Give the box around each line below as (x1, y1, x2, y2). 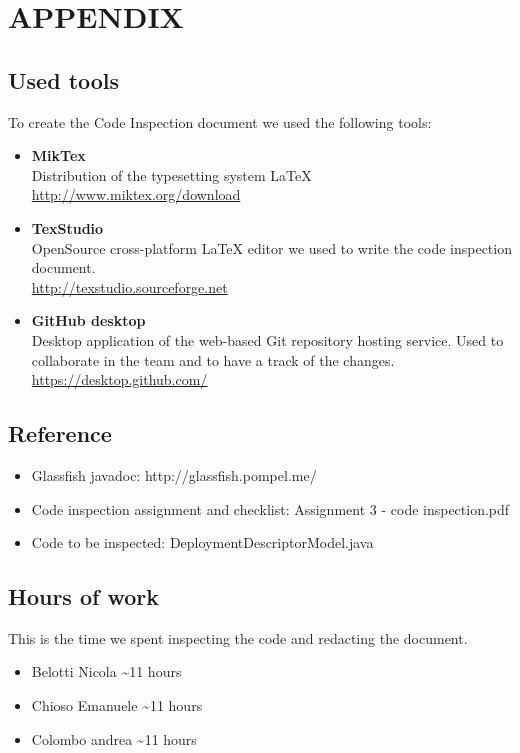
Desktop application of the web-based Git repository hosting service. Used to (31, 329, 504, 350)
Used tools (8, 64, 120, 95)
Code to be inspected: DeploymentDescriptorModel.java (31, 532, 374, 553)
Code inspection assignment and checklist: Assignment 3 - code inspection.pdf (31, 498, 510, 519)
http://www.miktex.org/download (31, 184, 241, 205)
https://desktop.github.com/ (31, 369, 208, 390)
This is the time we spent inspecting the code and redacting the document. (8, 627, 468, 648)
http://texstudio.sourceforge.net (31, 276, 228, 297)
